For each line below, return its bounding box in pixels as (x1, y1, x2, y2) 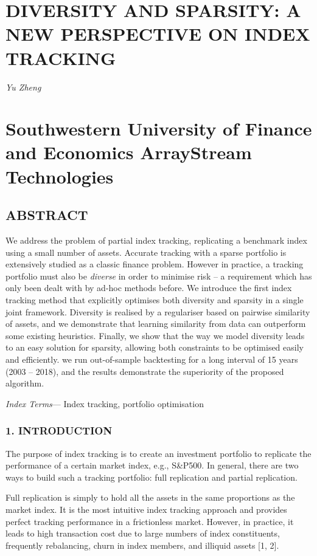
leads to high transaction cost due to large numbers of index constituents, (5, 527, 280, 540)
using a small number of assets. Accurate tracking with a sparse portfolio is (5, 245, 287, 258)
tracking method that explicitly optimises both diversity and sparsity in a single (5, 293, 304, 306)
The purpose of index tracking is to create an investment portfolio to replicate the (5, 447, 312, 459)
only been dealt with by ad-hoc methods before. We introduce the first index (5, 281, 292, 294)
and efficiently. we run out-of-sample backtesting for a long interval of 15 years (5, 352, 298, 365)
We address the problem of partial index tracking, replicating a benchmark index (5, 234, 307, 247)
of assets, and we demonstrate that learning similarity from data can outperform (5, 317, 306, 330)
